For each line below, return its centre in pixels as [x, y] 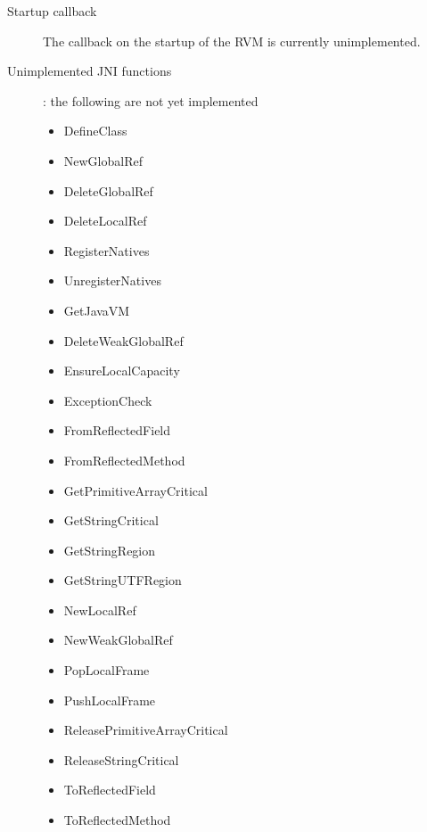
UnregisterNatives [112, 280]
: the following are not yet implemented [151, 100]
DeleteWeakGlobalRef [123, 340]
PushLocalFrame [110, 700]
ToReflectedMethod [117, 820]
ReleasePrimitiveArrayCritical [146, 730]
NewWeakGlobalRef [118, 640]
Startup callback [52, 11]
